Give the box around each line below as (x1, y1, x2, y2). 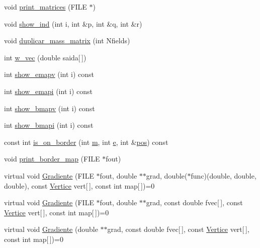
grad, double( (146, 170, 188, 181)
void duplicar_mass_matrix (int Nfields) (4, 35, 130, 46)
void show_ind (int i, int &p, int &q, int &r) (4, 18, 142, 29)
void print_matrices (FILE (4, 2, 87, 12)
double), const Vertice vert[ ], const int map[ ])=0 (4, 180, 155, 191)
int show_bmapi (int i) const (4, 120, 94, 130)
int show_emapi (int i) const (4, 86, 93, 96)
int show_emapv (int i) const (4, 69, 95, 79)
